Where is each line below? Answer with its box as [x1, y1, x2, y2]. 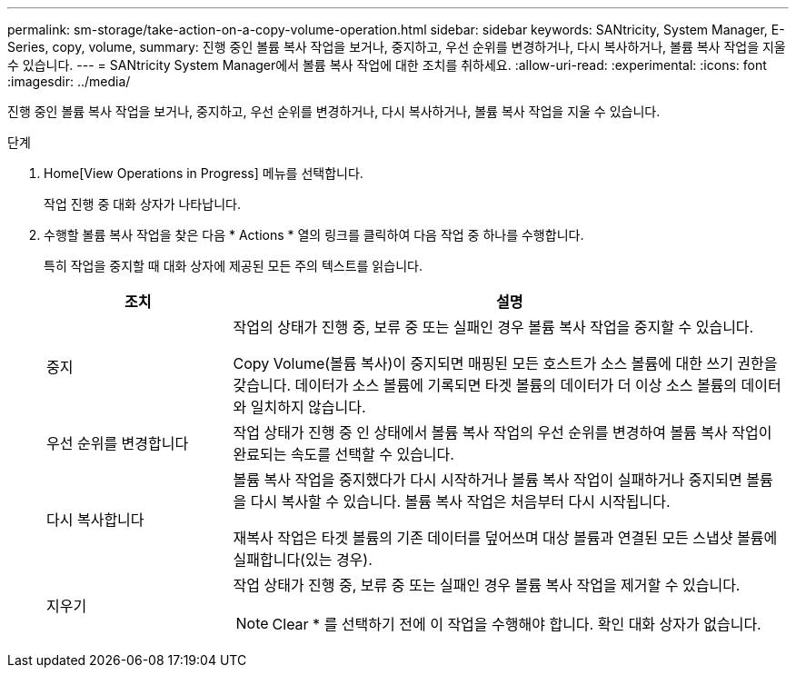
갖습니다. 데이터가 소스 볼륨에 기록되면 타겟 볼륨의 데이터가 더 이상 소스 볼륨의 [233, 376, 738, 394]
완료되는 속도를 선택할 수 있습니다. [233, 445, 454, 463]
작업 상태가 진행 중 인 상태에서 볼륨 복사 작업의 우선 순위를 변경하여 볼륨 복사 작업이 [233, 423, 772, 442]
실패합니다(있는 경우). [233, 551, 373, 569]
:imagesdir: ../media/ [7, 74, 131, 89]
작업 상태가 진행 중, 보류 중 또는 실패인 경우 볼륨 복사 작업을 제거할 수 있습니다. [233, 576, 741, 594]
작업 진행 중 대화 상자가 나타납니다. [44, 196, 241, 212]
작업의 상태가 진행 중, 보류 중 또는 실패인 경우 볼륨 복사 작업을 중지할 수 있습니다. [233, 318, 754, 336]
